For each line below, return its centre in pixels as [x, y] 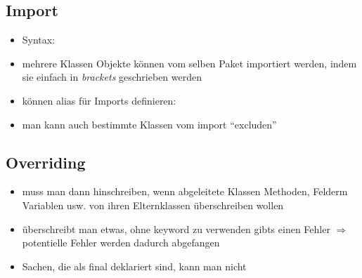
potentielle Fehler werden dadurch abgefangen [121, 243]
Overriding [46, 162]
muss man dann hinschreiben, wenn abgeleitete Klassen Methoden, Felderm [185, 191]
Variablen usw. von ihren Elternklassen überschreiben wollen [153, 205]
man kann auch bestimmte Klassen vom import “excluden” [149, 124]
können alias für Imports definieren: [99, 100]
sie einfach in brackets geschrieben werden [112, 77]
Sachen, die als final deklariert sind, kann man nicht [134, 266]
